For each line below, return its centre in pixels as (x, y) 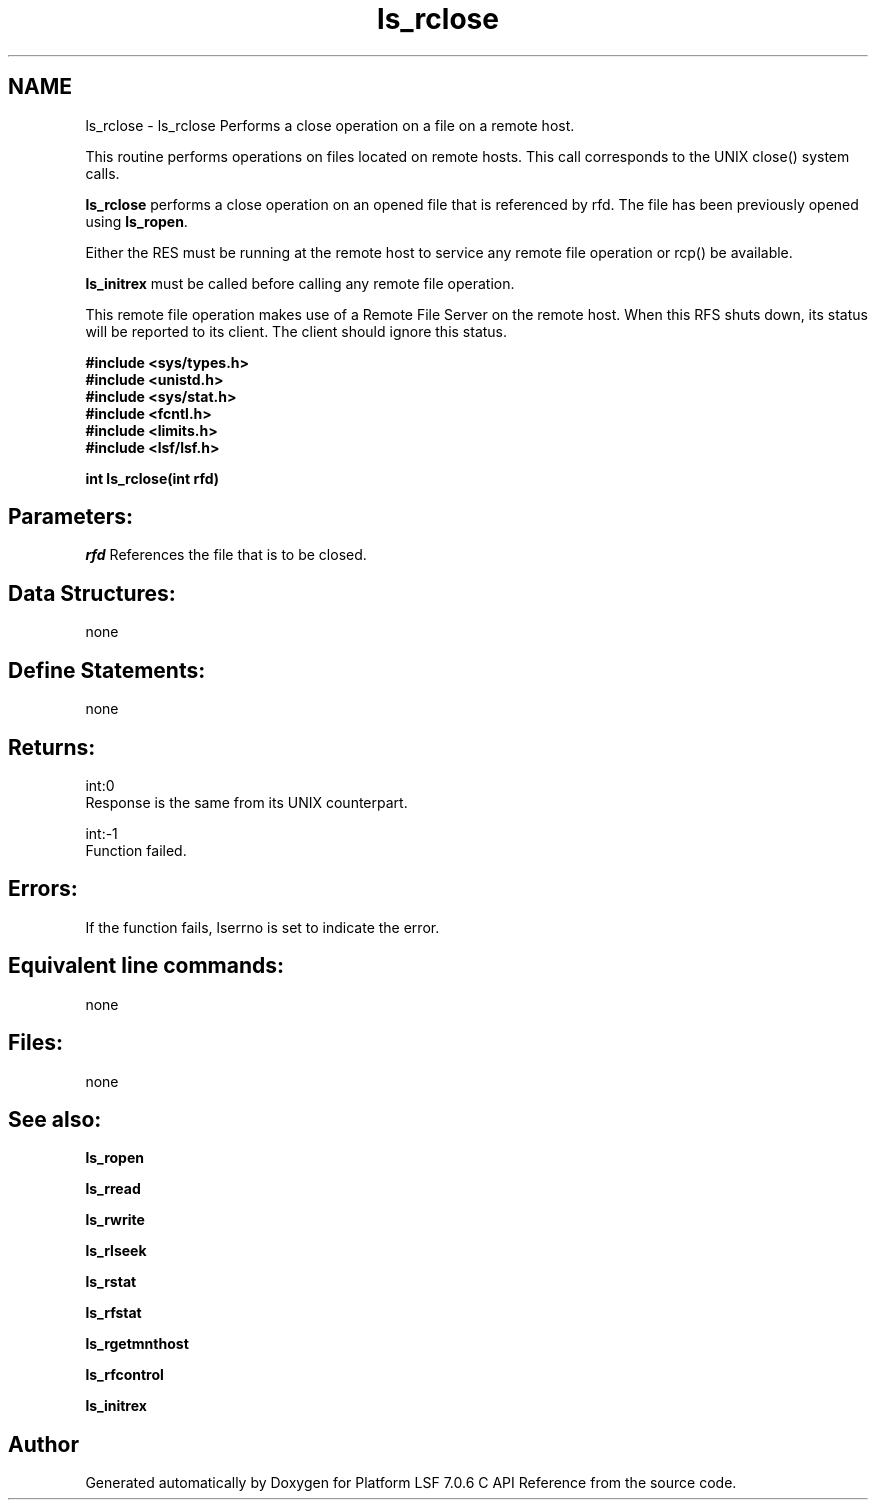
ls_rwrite (115, 1220)
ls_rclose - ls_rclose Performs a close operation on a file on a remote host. (330, 125)
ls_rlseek (116, 1251)
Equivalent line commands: (146, 966)
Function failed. (136, 850)
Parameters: (70, 517)
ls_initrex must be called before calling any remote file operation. (300, 283)
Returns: (52, 747)
